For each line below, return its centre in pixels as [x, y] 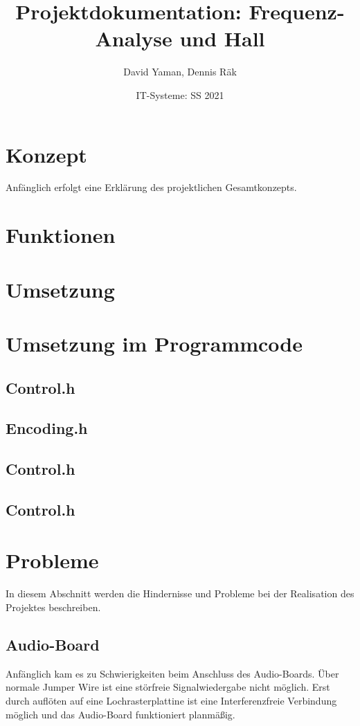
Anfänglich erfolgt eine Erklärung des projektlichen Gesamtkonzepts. [151, 187]
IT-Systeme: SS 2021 [180, 94]
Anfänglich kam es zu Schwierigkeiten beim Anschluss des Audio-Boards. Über [172, 673]
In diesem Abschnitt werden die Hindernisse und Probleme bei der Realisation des [180, 593]
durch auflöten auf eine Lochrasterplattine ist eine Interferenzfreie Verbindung [171, 700]
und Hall [222, 38]
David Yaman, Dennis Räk [180, 72]
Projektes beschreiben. [53, 607]
